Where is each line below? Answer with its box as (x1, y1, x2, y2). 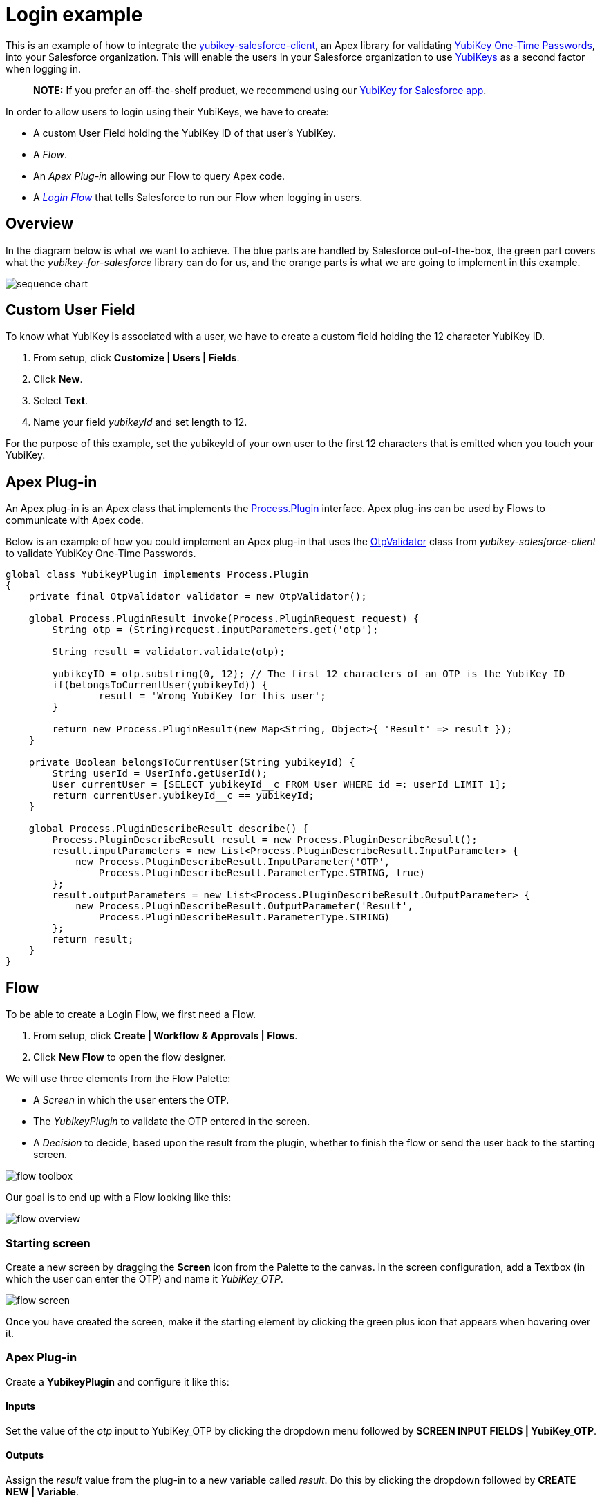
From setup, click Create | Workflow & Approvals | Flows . (33, 1030, 298, 1042)
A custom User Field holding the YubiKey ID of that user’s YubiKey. (33, 126, 336, 139)
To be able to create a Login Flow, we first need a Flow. (6, 1008, 256, 1021)
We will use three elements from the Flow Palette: (6, 1072, 231, 1085)
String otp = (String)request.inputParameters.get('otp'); (52, 624, 379, 636)
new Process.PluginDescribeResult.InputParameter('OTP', (75, 856, 391, 868)
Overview (6, 215, 74, 233)
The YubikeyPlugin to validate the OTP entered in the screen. (33, 1115, 310, 1128)
